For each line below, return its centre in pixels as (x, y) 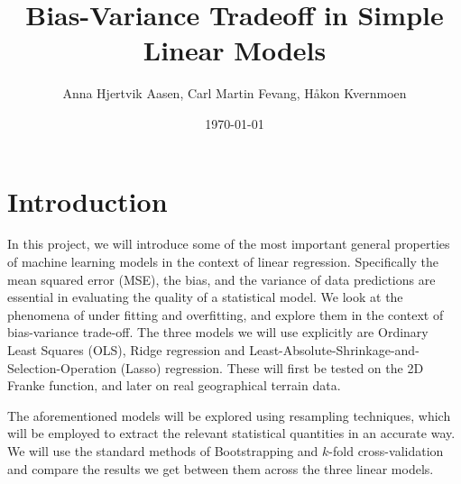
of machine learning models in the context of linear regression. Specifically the (223, 262)
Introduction (88, 201)
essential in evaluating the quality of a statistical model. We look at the (205, 297)
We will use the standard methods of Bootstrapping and (163, 450)
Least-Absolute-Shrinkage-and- (334, 350)
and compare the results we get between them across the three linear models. (221, 468)
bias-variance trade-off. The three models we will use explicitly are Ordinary (218, 332)
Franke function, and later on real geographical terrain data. (174, 385)
